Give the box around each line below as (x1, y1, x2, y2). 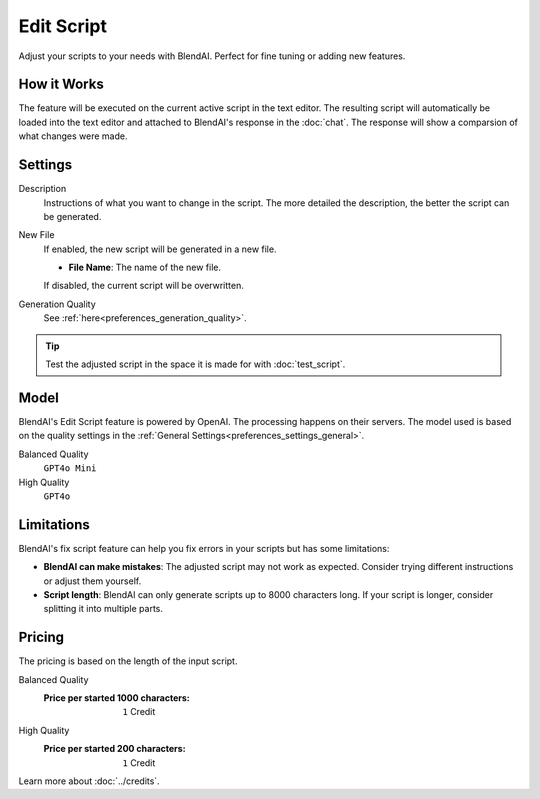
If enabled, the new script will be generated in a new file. (43, 243, 277, 255)
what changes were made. (18, 130, 128, 142)
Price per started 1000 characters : (43, 692, 190, 704)
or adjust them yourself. (43, 575, 142, 587)
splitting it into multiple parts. (43, 603, 164, 615)
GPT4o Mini (43, 463, 97, 474)
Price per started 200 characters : (43, 743, 186, 755)
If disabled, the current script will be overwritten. (43, 280, 244, 292)
